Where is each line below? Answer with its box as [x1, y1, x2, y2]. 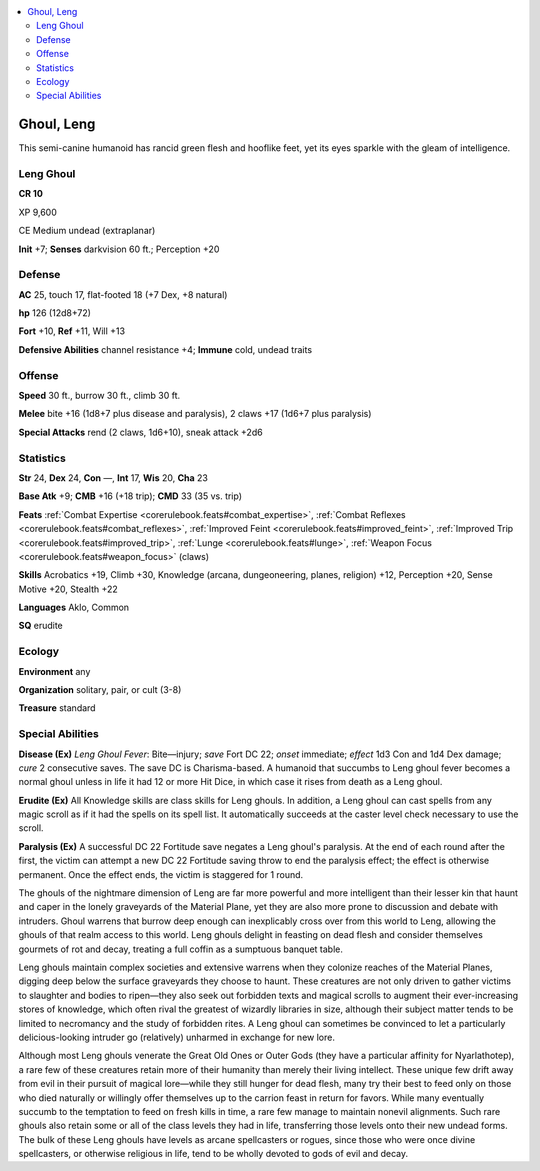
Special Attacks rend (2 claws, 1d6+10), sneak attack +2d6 [18, 426, 264, 438]
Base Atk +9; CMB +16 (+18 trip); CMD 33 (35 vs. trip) [18, 490, 243, 502]
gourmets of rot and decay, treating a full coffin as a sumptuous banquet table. [18, 943, 344, 955]
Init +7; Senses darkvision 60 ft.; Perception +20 [18, 243, 220, 255]
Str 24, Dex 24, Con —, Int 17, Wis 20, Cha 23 [18, 471, 209, 484]
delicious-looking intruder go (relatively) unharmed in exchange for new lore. [18, 1031, 335, 1043]
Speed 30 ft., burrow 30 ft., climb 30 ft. [18, 390, 181, 402]
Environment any [18, 665, 91, 677]
